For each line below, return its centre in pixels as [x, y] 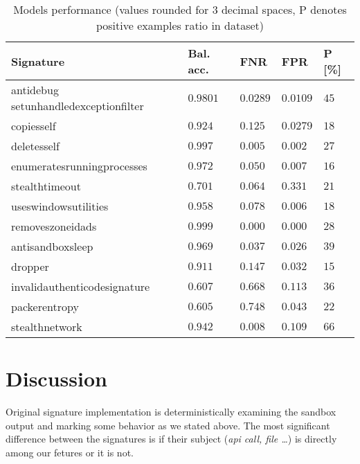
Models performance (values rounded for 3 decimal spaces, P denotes [180, 9]
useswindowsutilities [60, 206]
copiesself [34, 126]
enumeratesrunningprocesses [79, 166]
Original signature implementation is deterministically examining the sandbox [171, 412]
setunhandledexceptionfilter [78, 106]
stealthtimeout [46, 186]
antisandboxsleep [52, 246]
